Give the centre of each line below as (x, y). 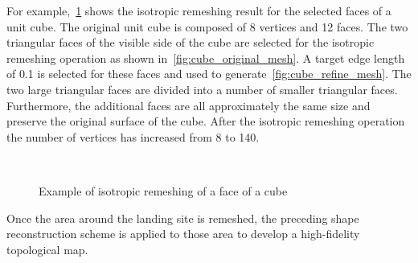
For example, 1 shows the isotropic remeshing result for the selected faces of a (199, 10)
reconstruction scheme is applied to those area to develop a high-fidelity (183, 234)
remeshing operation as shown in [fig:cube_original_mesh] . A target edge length (206, 58)
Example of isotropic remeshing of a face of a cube (163, 190)
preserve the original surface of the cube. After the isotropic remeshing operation (206, 121)
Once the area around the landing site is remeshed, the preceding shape (183, 218)
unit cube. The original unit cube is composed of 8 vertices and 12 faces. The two (207, 26)
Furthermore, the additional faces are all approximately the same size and (189, 105)
